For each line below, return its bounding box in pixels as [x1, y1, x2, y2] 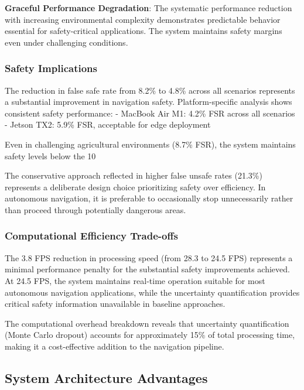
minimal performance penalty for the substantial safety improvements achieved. [5, 263, 290, 275]
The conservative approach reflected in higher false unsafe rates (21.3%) [5, 169, 262, 182]
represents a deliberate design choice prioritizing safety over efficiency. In [5, 180, 266, 193]
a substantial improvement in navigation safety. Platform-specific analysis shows [5, 95, 292, 108]
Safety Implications [5, 61, 97, 76]
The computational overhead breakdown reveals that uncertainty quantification [5, 317, 289, 329]
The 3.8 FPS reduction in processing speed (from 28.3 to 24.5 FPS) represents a [5, 251, 293, 264]
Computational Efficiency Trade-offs [5, 228, 178, 243]
